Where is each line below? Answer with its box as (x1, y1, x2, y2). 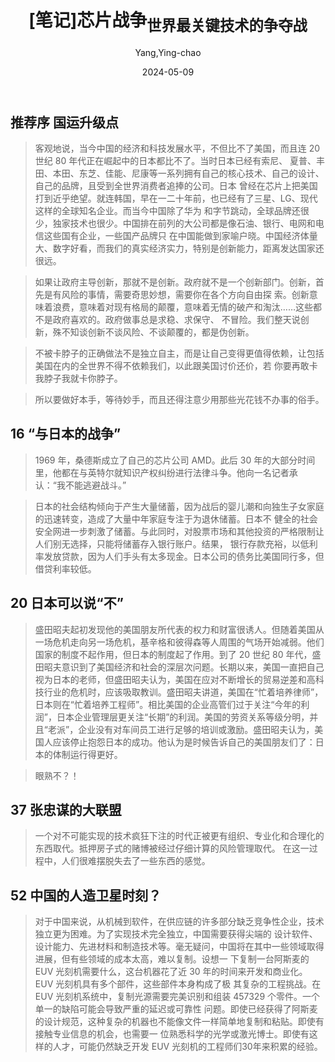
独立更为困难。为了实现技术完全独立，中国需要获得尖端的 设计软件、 (34, 928, 318, 940)
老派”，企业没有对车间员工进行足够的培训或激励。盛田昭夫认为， (47, 723, 315, 735)
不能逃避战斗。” (64, 479, 127, 491)
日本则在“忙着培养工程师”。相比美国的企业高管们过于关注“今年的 (34, 698, 302, 710)
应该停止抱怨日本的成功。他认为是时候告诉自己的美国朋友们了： (52, 736, 316, 748)
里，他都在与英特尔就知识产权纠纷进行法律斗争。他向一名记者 (34, 466, 290, 478)
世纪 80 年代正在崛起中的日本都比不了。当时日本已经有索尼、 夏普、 (34, 154, 317, 166)
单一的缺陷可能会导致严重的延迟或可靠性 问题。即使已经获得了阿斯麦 (34, 1003, 318, 1015)
